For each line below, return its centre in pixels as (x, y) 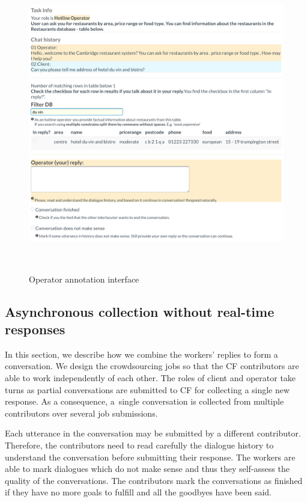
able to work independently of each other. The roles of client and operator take (150, 377)
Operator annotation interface (84, 279)
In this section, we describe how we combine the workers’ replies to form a (141, 354)
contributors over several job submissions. (81, 413)
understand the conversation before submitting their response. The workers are (150, 457)
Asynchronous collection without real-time (140, 311)
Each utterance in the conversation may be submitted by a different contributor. (153, 433)
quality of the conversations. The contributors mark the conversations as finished (154, 480)
